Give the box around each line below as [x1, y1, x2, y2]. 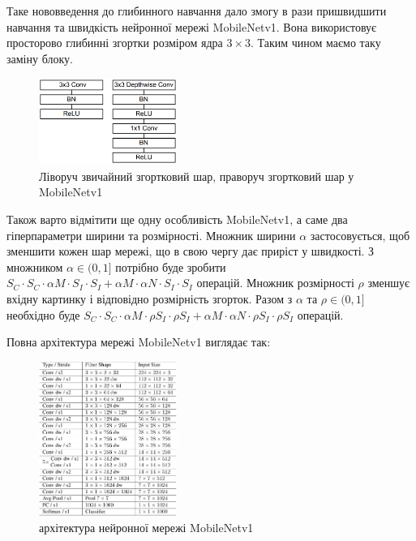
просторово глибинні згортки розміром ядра [6, 34, 223, 51]
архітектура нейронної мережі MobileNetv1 [39, 518, 254, 535]
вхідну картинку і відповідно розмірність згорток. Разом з [6, 290, 293, 307]
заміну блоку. [6, 49, 73, 67]
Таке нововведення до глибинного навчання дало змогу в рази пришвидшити [6, 2, 387, 19]
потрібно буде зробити [115, 258, 226, 275]
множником [6, 258, 63, 275]
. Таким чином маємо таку [250, 34, 381, 51]
